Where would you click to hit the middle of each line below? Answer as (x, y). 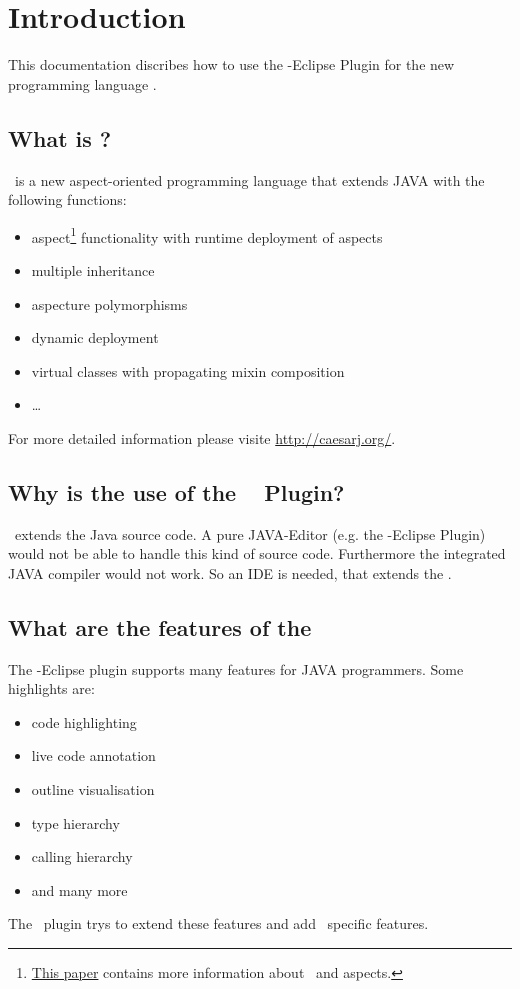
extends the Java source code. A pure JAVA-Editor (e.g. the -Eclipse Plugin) (250, 533)
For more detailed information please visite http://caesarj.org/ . (202, 437)
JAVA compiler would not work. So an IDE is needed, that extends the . (230, 572)
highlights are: (51, 688)
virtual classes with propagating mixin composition (188, 370)
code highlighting (84, 721)
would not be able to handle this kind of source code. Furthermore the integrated (257, 553)
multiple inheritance (93, 269)
